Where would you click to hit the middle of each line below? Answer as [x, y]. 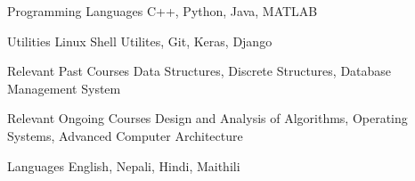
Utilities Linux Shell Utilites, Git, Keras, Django [140, 41]
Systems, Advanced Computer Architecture [125, 135]
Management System [64, 88]
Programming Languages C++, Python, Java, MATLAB [163, 11]
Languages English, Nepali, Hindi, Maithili [124, 165]
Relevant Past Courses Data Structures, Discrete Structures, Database [199, 71]
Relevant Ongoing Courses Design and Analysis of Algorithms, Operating [207, 118]
